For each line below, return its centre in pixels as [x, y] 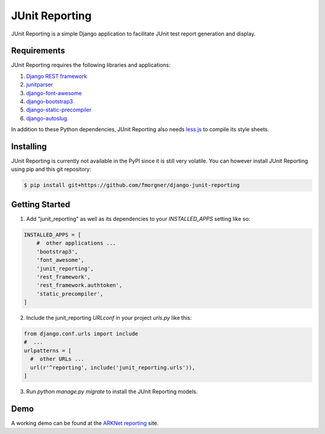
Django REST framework [57, 76]
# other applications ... [76, 243]
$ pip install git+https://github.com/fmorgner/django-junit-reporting [132, 185]
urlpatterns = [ [48, 350]
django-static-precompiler [59, 110]
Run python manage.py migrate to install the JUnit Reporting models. [112, 391]
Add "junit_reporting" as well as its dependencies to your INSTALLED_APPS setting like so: [138, 219]
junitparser [40, 85]
